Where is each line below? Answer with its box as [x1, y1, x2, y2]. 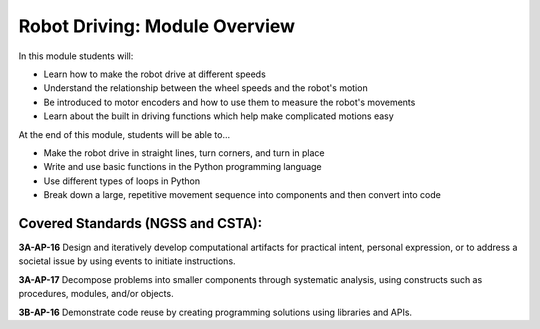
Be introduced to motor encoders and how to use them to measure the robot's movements [43, 96, 416, 108]
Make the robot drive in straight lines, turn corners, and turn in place [43, 146, 325, 159]
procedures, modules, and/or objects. [18, 288, 174, 300]
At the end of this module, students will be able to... [18, 128, 231, 140]
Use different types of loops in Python [43, 175, 200, 187]
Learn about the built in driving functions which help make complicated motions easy [43, 110, 394, 122]
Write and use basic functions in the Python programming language [43, 161, 322, 173]
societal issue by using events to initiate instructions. [18, 255, 236, 267]
